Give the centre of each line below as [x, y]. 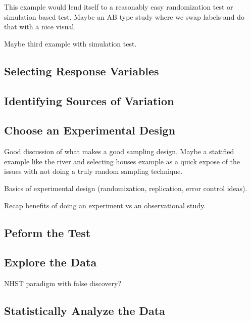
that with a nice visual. [40, 27]
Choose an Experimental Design [90, 130]
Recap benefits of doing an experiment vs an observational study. [105, 205]
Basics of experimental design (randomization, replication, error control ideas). [126, 188]
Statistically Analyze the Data [85, 311]
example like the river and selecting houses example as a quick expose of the [122, 161]
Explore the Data [51, 262]
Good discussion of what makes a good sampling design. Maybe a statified [119, 151]
